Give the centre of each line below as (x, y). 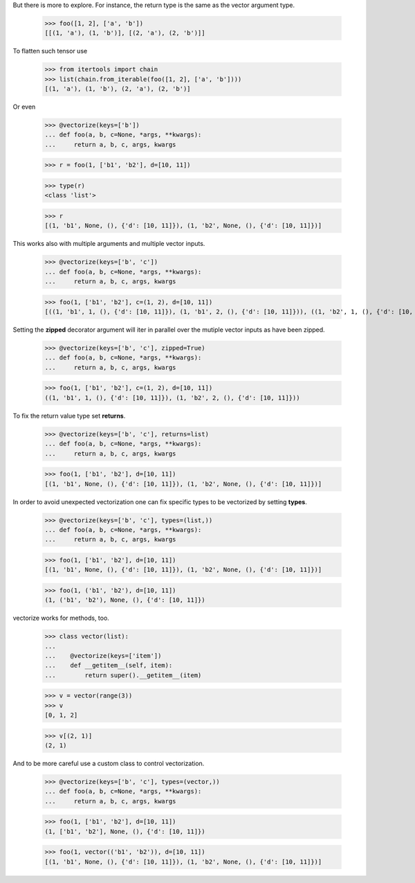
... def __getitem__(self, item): (109, 666)
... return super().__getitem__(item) (123, 675)
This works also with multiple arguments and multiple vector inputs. (109, 244)
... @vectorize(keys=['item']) (103, 655)
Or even (24, 107)
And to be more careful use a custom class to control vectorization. (109, 764)
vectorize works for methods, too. (61, 618)
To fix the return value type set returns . (69, 416)
